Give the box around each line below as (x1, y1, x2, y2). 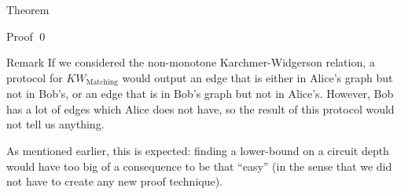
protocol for (6, 69, 63, 85)
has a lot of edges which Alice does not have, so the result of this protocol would (6, 100, 395, 117)
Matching (86, 78, 118, 87)
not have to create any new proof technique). (6, 173, 223, 190)
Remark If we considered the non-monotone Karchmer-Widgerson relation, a (6, 54, 375, 70)
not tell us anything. (6, 116, 105, 132)
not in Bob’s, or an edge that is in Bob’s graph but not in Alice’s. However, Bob (6, 85, 394, 102)
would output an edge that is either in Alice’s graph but (122, 69, 393, 85)
